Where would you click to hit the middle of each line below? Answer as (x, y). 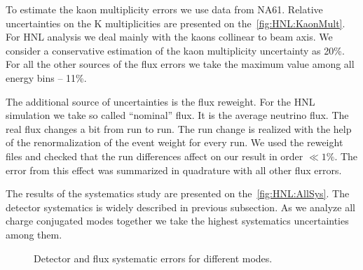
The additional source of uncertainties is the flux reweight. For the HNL (160, 101)
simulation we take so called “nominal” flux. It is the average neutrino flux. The (177, 115)
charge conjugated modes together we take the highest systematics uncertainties (177, 221)
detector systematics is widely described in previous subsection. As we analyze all (180, 207)
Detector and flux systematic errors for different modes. (153, 258)
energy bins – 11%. (46, 77)
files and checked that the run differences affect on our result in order (155, 156)
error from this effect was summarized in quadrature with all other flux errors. (174, 170)
